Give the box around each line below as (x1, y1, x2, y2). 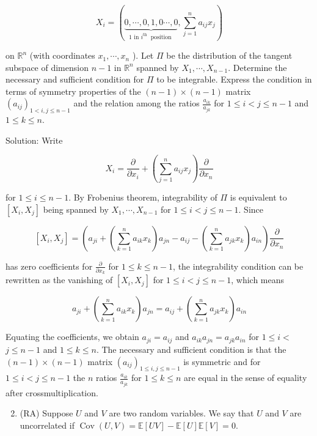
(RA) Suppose (20, 407, 73, 419)
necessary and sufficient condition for (5, 73, 144, 86)
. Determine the (228, 61, 287, 73)
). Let (132, 49, 154, 62)
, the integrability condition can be (173, 259, 304, 272)
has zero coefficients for (5, 259, 93, 272)
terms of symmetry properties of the (5, 84, 141, 97)
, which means (231, 273, 285, 286)
